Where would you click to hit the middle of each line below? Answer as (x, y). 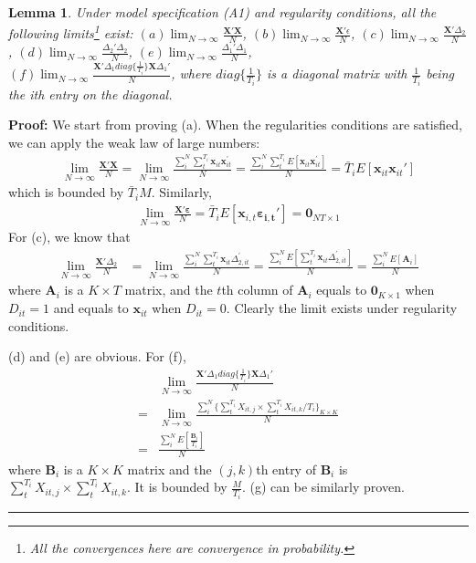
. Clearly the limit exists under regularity (342, 308)
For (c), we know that (69, 237)
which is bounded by (66, 192)
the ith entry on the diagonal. (90, 94)
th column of (257, 290)
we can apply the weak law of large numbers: (134, 142)
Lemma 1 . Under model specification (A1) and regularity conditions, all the (222, 12)
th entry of (286, 469)
